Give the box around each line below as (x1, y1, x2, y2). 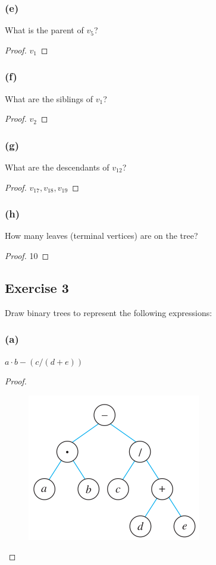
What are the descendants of (5, 161, 109, 173)
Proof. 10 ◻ (5, 250, 49, 262)
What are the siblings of (5, 92, 93, 105)
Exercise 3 (5, 279, 69, 297)
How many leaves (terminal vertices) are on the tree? (5, 229, 198, 242)
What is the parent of (5, 24, 84, 36)
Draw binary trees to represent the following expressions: (5, 306, 212, 318)
